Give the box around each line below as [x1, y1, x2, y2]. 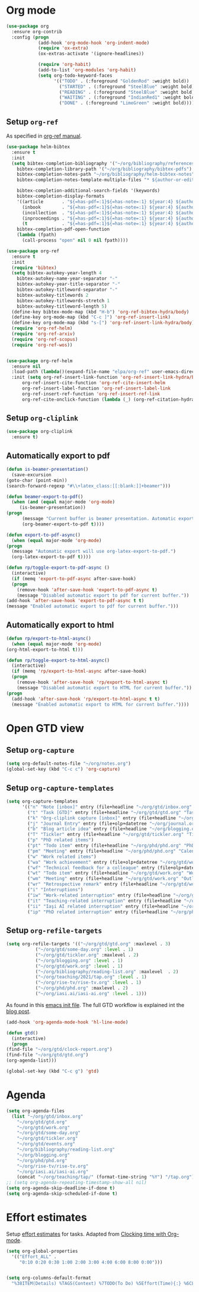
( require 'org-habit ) [37, 62, 92, 68]
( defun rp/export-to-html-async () [6, 635, 92, 641]
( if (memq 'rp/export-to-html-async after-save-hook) [11, 669, 147, 674]
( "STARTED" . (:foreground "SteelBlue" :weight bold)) [59, 84, 197, 90]
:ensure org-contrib [11, 28, 62, 34]
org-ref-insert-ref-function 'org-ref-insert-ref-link [21, 391, 161, 397]
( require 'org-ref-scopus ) [11, 336, 78, 342]
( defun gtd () [6, 1030, 38, 1036]
